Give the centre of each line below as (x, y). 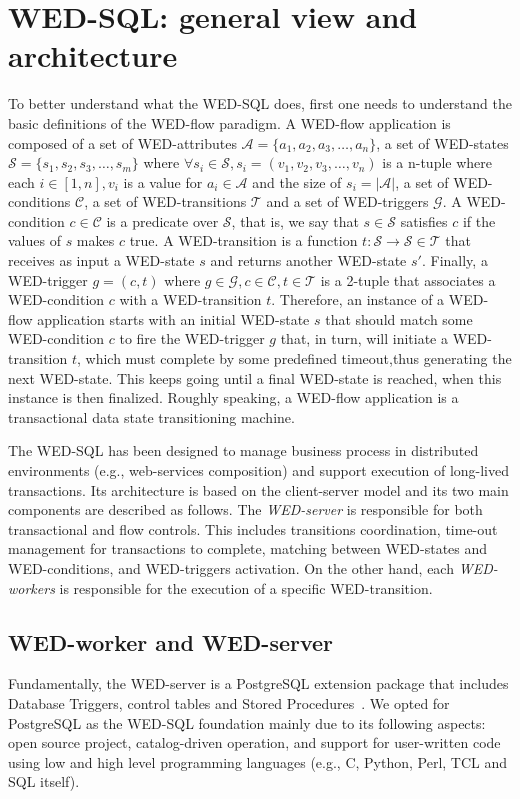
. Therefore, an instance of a (358, 299)
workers (31, 587)
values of (34, 240)
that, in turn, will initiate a (364, 338)
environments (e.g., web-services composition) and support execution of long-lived (259, 470)
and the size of (297, 181)
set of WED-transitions (175, 201)
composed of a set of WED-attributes (122, 142)
